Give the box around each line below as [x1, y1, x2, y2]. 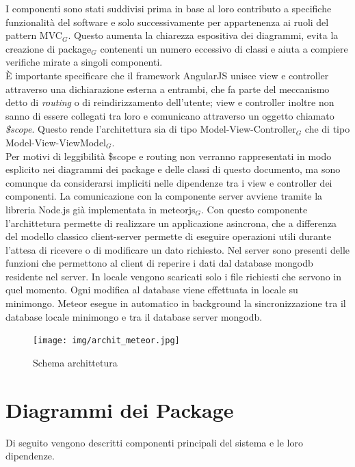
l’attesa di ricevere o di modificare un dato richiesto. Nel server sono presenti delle [5, 242, 350, 256]
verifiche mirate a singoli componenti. [5, 55, 163, 69]
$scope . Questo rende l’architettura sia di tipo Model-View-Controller [5, 122, 296, 136]
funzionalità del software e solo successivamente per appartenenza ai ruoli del [5, 14, 329, 29]
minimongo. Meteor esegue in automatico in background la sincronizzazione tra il [5, 296, 346, 310]
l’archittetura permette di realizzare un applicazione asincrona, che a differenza [5, 215, 337, 230]
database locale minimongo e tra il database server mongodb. [5, 309, 263, 323]
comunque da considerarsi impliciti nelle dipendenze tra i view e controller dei [5, 175, 332, 189]
